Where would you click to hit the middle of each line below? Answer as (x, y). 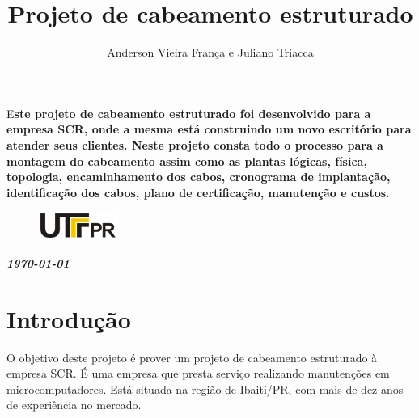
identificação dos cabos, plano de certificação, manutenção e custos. (198, 192)
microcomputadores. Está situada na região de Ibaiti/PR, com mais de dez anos (205, 388)
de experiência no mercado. (74, 405)
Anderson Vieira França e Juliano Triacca (210, 52)
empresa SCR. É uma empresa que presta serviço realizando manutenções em (198, 373)
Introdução (69, 318)
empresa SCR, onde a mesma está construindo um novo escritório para (209, 129)
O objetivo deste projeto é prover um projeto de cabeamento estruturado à (192, 357)
